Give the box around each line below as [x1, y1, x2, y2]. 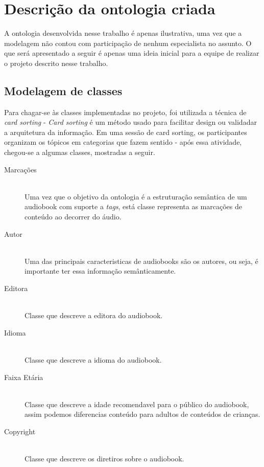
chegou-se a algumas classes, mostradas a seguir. [4, 147, 155, 158]
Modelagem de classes [4, 82, 123, 98]
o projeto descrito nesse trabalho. [4, 57, 108, 68]
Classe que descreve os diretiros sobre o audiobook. [25, 453, 184, 464]
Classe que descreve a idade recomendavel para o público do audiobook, [25, 398, 249, 409]
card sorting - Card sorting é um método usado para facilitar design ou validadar [4, 117, 257, 127]
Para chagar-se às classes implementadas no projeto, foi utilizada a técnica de [4, 106, 247, 117]
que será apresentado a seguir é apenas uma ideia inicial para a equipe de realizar [4, 48, 259, 58]
